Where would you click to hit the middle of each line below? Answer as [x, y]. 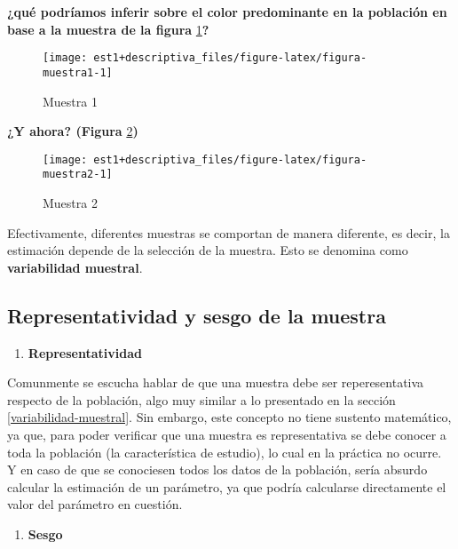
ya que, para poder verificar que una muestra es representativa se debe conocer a [227, 434]
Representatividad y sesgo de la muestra [197, 315]
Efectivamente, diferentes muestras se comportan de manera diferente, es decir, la [229, 232]
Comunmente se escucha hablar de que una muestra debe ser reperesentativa [216, 382]
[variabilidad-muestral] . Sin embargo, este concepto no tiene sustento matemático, [229, 417]
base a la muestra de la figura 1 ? [108, 29]
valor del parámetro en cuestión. [95, 504]
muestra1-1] [78, 72]
